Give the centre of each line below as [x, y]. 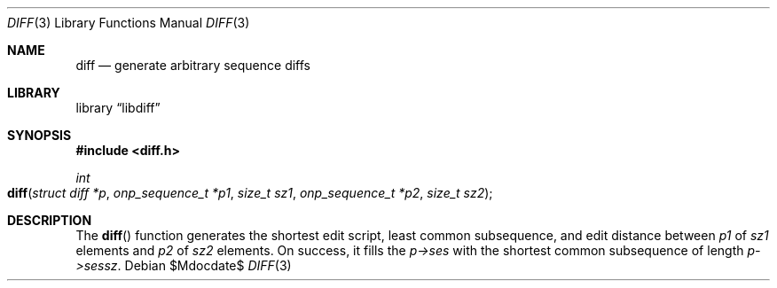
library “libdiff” [118, 108]
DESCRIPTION [50, 220]
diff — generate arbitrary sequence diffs [193, 65]
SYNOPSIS [39, 135]
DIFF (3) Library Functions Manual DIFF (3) [129, 23]
